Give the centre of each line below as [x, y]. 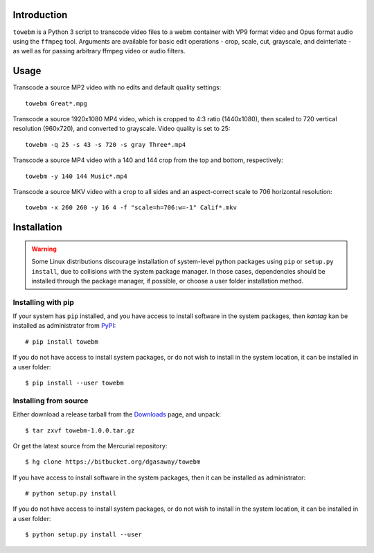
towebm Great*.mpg [56, 103]
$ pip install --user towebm [74, 383]
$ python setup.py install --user [83, 535]
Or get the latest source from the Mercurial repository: [90, 446]
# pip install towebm [62, 342]
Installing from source [51, 401]
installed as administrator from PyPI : [64, 326]
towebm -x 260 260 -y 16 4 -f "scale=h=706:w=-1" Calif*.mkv [131, 208]
